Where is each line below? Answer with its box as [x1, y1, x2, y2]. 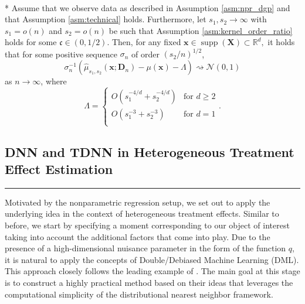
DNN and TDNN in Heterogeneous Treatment [5, 142, 294, 160]
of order [131, 47, 160, 60]
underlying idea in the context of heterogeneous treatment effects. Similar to [5, 207, 279, 220]
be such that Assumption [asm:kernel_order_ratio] [109, 24, 293, 36]
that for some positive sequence [5, 47, 117, 60]
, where [40, 75, 67, 87]
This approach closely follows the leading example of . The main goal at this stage [5, 265, 300, 277]
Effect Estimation [5, 160, 113, 178]
